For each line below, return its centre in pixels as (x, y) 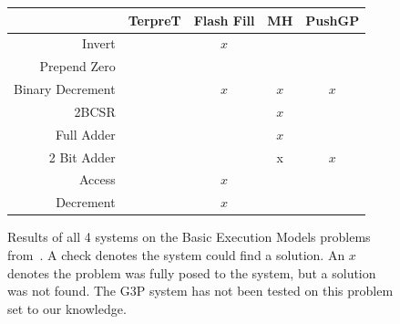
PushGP (333, 20)
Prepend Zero (77, 66)
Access (97, 179)
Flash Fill (224, 20)
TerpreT (154, 20)
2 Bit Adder (82, 157)
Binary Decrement (65, 89)
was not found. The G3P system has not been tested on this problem (200, 291)
